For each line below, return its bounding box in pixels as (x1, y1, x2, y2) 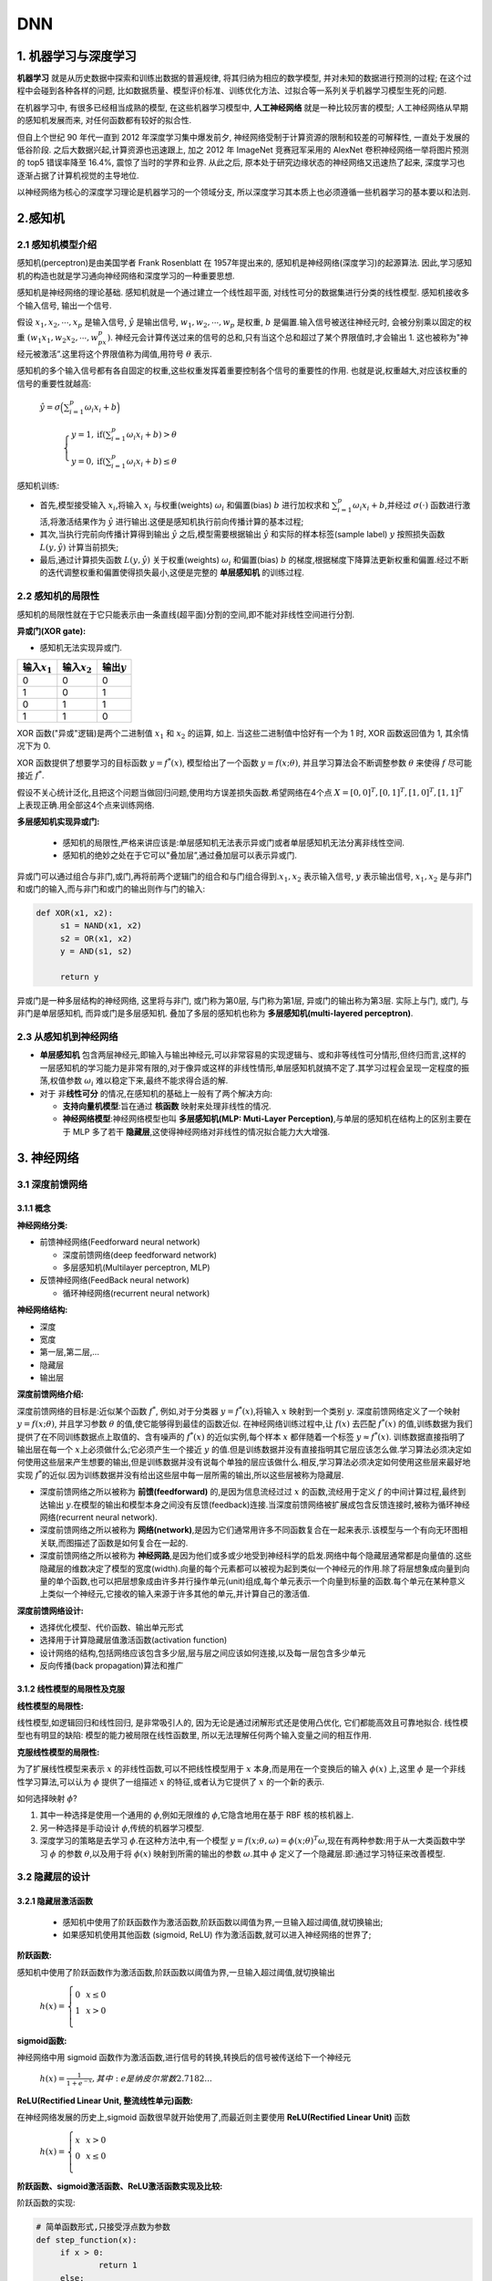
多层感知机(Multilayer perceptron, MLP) (62, 1262, 210, 1273)
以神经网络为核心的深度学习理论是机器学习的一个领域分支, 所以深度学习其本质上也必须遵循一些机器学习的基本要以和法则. (16, 187, 471, 198)
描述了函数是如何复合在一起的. (74, 1537, 189, 1548)
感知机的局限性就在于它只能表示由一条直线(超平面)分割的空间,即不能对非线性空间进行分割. (16, 609, 355, 620)
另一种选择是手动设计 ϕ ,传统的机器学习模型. (39, 1822, 205, 1833)
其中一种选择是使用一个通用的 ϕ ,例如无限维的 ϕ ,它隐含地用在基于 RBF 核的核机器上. (39, 1809, 354, 1820)
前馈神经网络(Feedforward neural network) (39, 1236, 200, 1247)
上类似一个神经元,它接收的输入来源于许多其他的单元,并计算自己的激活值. (39, 1588, 311, 1599)
